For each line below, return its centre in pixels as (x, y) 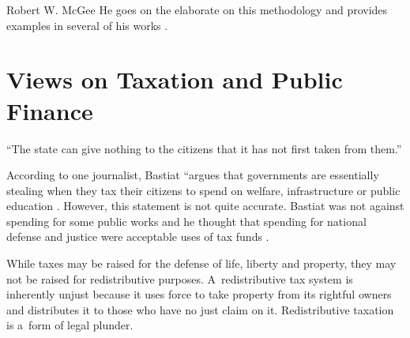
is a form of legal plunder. (70, 325)
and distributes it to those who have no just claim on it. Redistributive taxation (200, 309)
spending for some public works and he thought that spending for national (186, 221)
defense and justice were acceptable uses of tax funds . (138, 237)
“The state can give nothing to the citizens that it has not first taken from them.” (204, 148)
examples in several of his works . (87, 25)
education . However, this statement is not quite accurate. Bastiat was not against (205, 206)
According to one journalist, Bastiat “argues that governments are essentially (193, 175)
